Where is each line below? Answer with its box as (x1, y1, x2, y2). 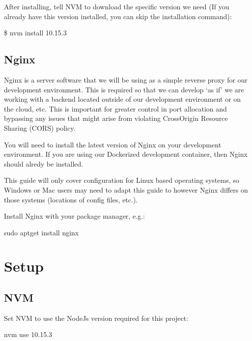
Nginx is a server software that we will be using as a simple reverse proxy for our (4, 74, 248, 85)
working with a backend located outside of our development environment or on (4, 94, 241, 104)
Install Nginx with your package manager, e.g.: (4, 211, 145, 221)
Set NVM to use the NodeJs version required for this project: (4, 313, 189, 323)
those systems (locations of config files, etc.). (4, 194, 138, 204)
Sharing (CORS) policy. (4, 122, 76, 133)
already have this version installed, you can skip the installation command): (4, 11, 232, 21)
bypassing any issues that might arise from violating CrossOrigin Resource (4, 113, 228, 123)
